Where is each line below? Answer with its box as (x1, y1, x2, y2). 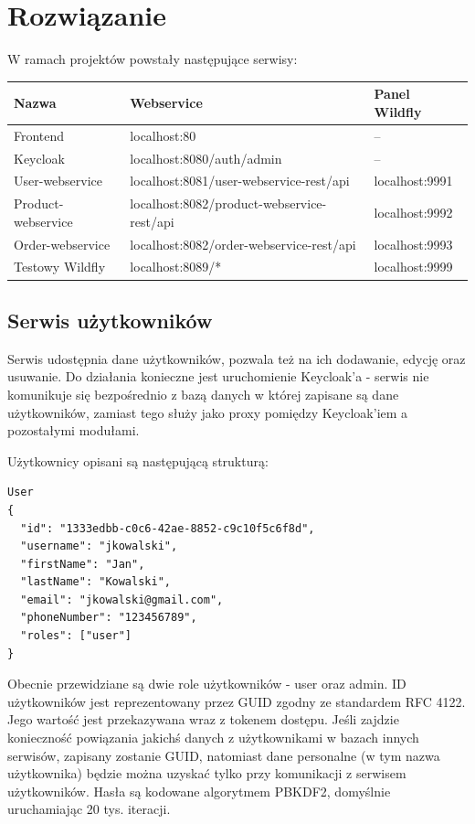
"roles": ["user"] (20, 629, 132, 643)
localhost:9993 (374, 234, 453, 253)
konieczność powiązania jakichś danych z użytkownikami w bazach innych (7, 728, 419, 747)
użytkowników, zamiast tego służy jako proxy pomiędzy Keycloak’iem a (7, 402, 408, 422)
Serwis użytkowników (7, 305, 213, 334)
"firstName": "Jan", (20, 557, 145, 571)
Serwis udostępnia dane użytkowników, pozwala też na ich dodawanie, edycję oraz (7, 348, 466, 368)
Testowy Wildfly (14, 257, 106, 276)
